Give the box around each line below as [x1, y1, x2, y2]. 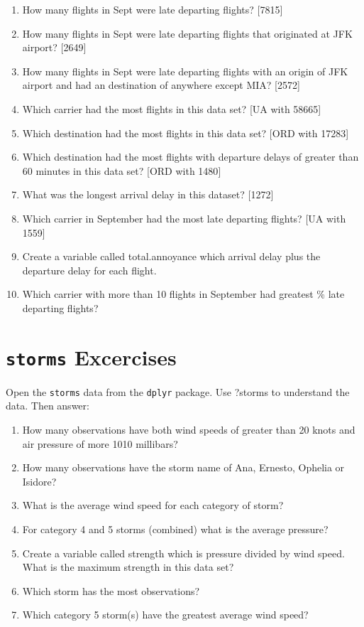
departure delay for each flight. [22, 262, 157, 277]
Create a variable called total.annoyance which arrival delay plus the [22, 249, 321, 264]
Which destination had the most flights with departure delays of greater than [22, 149, 359, 164]
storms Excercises [6, 342, 177, 371]
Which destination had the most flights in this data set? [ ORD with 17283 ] [22, 125, 349, 140]
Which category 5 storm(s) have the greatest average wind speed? [22, 607, 309, 622]
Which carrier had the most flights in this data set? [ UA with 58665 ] [22, 101, 321, 116]
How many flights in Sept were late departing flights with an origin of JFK [22, 63, 348, 78]
